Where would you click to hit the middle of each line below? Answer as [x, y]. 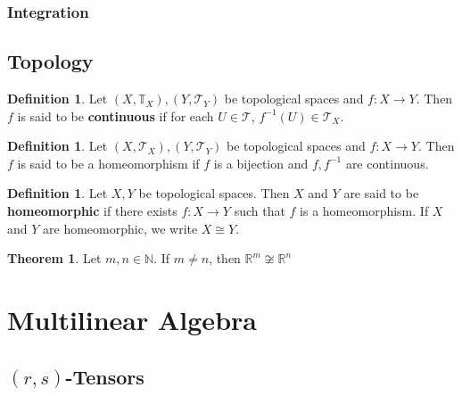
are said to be [381, 193]
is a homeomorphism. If [364, 211]
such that [260, 211]
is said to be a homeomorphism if [108, 163]
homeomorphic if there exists [92, 211]
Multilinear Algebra [132, 319]
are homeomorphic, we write [120, 228]
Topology [50, 61]
